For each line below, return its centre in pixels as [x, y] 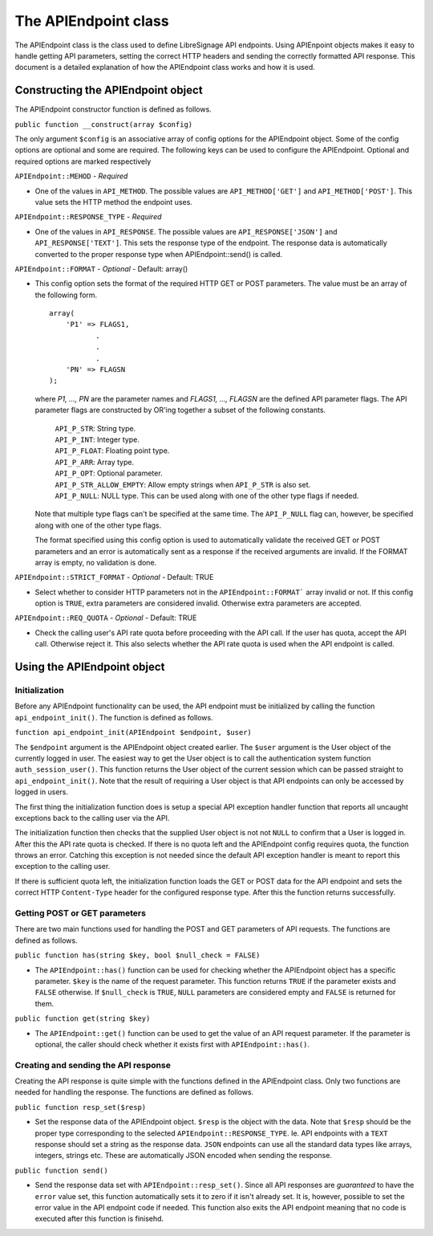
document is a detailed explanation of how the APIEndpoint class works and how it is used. [165, 67]
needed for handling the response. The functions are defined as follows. [134, 1092]
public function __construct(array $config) [104, 124]
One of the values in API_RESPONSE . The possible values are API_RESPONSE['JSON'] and [186, 231]
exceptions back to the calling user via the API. [92, 818]
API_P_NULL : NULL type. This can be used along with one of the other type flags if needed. [207, 496]
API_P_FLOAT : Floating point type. [112, 451]
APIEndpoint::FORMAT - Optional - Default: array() [101, 268]
